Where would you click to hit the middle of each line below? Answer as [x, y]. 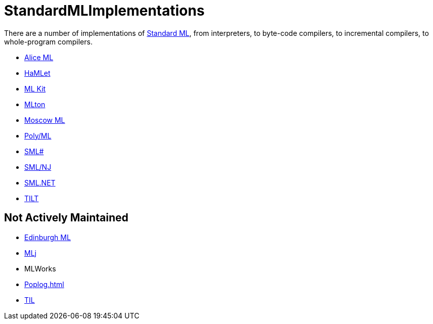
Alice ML [39, 57]
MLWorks [40, 268]
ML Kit [35, 88]
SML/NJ [38, 167]
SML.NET [40, 182]
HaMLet [37, 73]
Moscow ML [45, 120]
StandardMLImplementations [104, 11]
